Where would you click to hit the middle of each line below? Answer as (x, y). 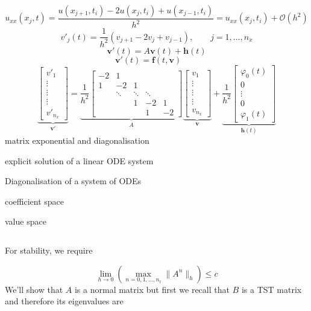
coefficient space (35, 201)
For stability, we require (49, 250)
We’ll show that (34, 289)
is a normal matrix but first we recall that (152, 289)
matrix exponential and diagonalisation (77, 140)
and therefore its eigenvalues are (64, 301)
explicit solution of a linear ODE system (79, 160)
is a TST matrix (272, 289)
